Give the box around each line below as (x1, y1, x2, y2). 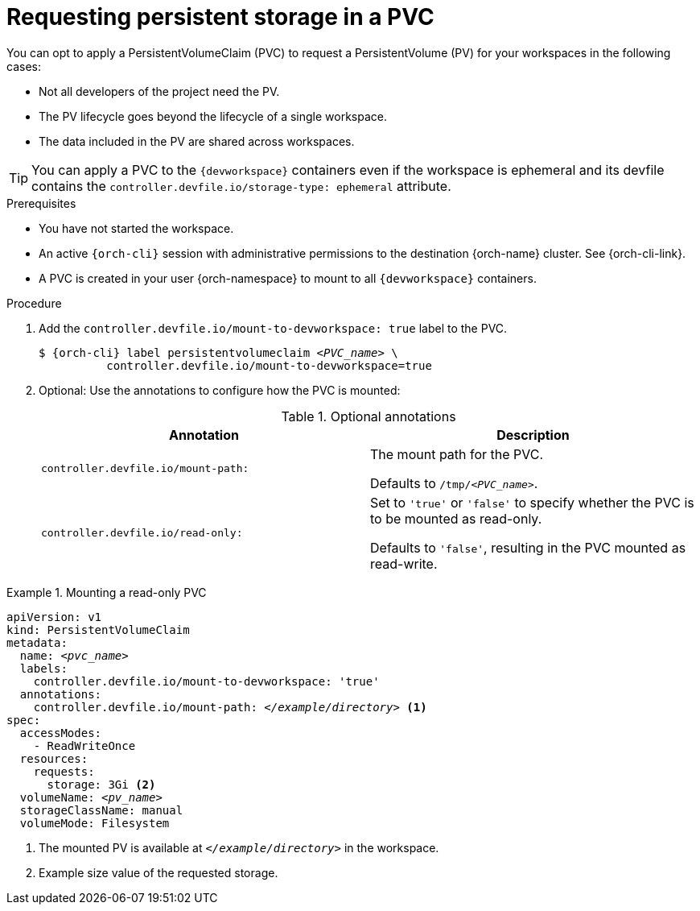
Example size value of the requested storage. (39, 865, 278, 880)
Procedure (6, 296, 62, 310)
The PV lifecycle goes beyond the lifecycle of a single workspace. (39, 109, 388, 123)
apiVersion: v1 (6, 610, 102, 623)
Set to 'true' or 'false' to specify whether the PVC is (370, 494, 694, 511)
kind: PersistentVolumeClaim (6, 623, 190, 636)
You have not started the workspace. (39, 221, 234, 235)
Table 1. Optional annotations (281, 408, 456, 424)
